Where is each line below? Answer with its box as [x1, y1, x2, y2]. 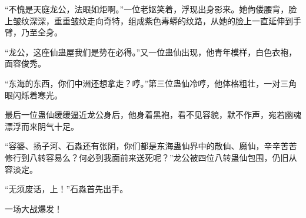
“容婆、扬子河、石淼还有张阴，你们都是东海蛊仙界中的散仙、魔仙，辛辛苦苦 [5, 140, 297, 152]
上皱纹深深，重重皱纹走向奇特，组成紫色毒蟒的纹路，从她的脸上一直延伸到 [5, 14, 293, 27]
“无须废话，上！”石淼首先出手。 [5, 183, 128, 195]
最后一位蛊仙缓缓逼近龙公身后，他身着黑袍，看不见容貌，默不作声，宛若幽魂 [5, 108, 301, 121]
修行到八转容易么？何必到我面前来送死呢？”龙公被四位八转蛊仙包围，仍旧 [5, 151, 289, 163]
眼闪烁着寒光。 [5, 88, 62, 101]
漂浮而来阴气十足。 [5, 120, 79, 132]
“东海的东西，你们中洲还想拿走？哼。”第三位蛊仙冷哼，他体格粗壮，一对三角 [5, 77, 297, 89]
